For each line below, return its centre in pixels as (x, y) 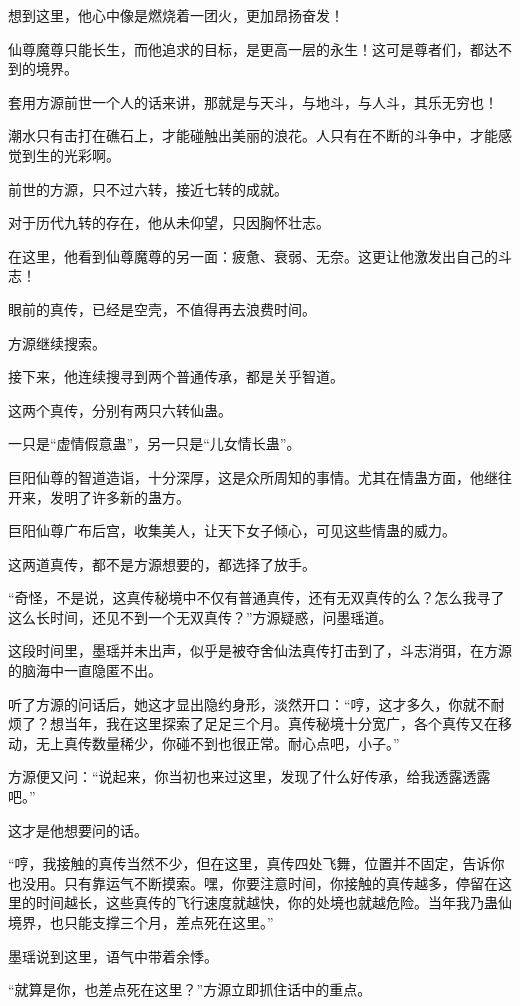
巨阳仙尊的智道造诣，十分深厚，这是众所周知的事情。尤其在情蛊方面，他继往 (260, 476)
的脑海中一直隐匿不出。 (85, 670)
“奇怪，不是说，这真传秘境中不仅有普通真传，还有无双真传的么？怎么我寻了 (256, 597)
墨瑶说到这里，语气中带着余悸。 (113, 955)
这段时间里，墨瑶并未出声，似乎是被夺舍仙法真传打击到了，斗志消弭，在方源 (260, 650)
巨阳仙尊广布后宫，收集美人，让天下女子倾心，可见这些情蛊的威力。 (232, 530)
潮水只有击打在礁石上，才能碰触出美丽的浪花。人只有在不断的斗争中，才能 (253, 135)
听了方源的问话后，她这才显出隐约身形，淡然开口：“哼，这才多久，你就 (242, 703)
